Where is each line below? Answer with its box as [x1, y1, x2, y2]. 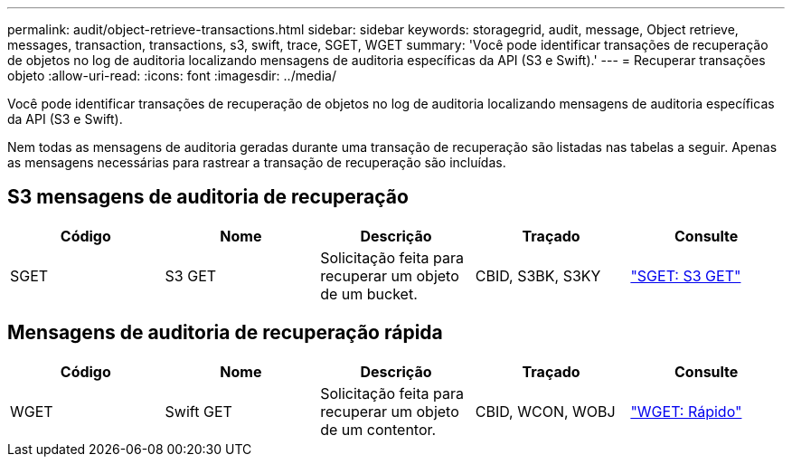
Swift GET [165, 402, 232, 421]
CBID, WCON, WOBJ [475, 402, 616, 421]
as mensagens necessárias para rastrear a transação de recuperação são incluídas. [7, 155, 506, 170]
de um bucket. [320, 284, 418, 303]
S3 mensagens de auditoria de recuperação [7, 185, 409, 209]
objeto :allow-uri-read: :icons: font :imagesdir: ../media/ [7, 68, 336, 83]
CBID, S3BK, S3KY [475, 266, 601, 285]
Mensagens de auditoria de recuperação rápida [7, 321, 443, 345]
